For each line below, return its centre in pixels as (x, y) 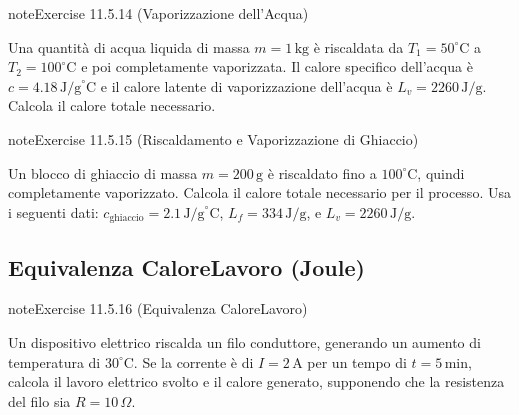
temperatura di (54, 361)
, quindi (441, 172)
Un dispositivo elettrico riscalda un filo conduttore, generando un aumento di (244, 342)
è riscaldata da (358, 46)
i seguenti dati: (53, 211)
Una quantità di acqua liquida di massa (129, 46)
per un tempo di (357, 361)
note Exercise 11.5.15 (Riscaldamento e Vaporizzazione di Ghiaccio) (213, 138)
